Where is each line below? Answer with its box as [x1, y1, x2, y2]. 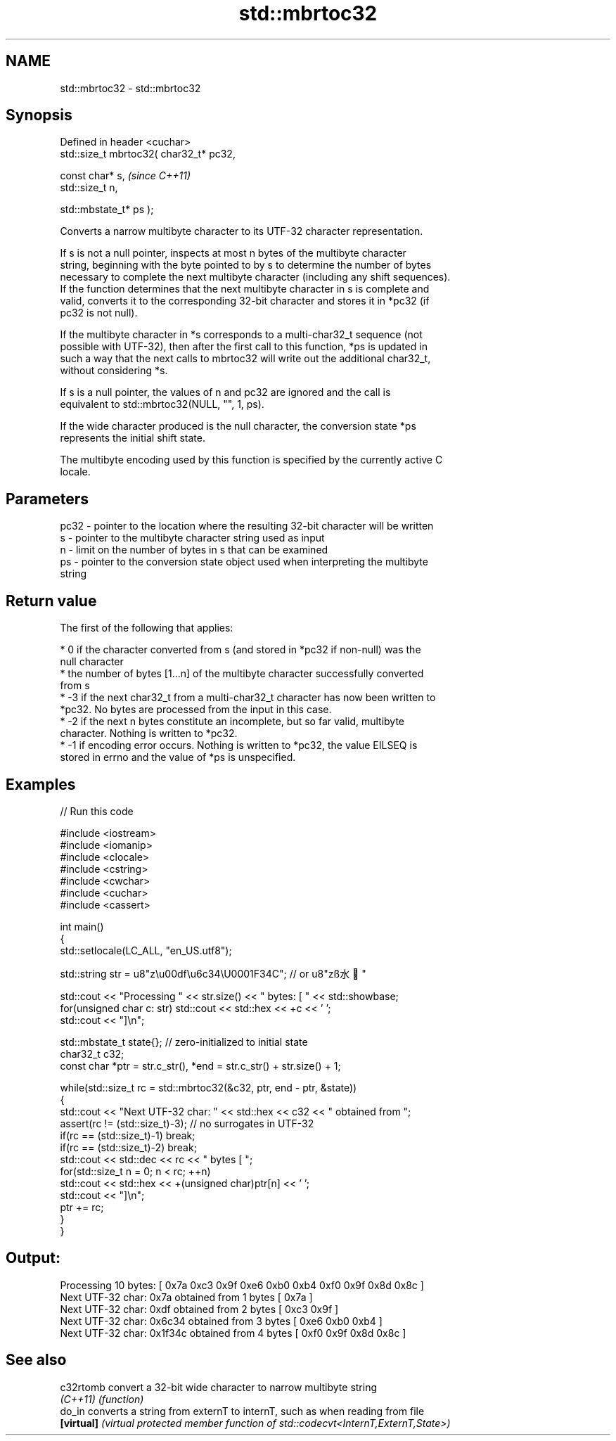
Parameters [6, 489, 89, 508]
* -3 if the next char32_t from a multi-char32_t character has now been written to [60, 691, 436, 704]
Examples [6, 775, 76, 793]
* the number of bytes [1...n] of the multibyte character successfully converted [60, 667, 424, 680]
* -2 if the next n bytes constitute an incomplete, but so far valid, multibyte [60, 715, 405, 728]
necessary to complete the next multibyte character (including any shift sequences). [60, 271, 451, 283]
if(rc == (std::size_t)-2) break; [60, 1141, 197, 1153]
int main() [60, 920, 104, 933]
